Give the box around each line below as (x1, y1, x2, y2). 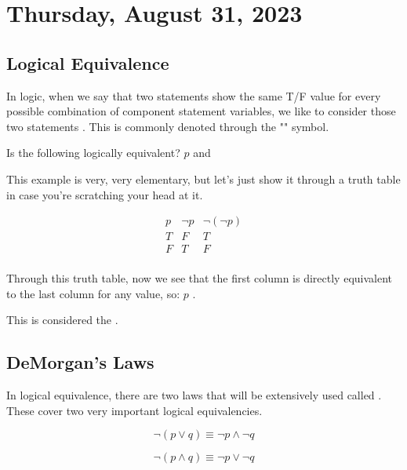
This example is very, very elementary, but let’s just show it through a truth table (6, 170, 401, 187)
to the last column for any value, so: (6, 285, 180, 301)
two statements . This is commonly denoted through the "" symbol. (6, 118, 329, 134)
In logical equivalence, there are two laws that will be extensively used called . (6, 387, 382, 403)
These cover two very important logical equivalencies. (6, 402, 263, 418)
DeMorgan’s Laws (6, 350, 154, 374)
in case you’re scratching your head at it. (6, 186, 203, 202)
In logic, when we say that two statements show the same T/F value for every (6, 87, 381, 104)
